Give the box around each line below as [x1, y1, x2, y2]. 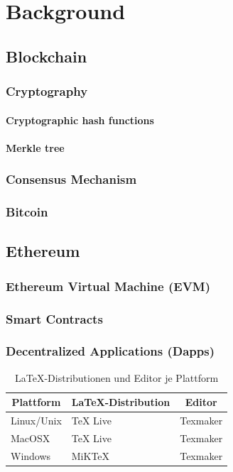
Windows [11, 448, 51, 463]
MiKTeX [71, 448, 110, 463]
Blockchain [6, 45, 87, 67]
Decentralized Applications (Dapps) [6, 342, 215, 360]
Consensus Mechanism [6, 170, 137, 188]
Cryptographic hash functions [6, 112, 154, 127]
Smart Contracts [6, 309, 103, 327]
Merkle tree [6, 140, 65, 155]
